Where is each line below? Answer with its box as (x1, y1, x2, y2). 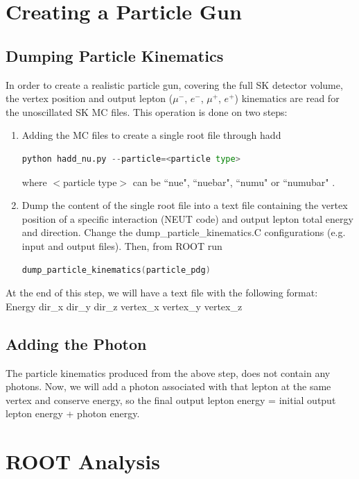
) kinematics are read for (234, 91, 340, 106)
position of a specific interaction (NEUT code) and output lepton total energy (21, 211, 353, 226)
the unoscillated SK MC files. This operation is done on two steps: (6, 104, 288, 119)
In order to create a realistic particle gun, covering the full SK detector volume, (6, 77, 343, 92)
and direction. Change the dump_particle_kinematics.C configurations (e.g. (21, 225, 346, 239)
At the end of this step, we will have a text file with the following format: (6, 285, 318, 300)
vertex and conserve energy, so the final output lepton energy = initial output (6, 392, 336, 407)
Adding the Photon (6, 333, 147, 354)
